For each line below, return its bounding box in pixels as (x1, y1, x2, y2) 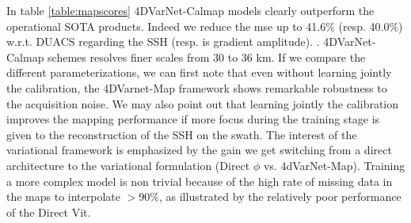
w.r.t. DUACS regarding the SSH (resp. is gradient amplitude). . (6, 33, 320, 50)
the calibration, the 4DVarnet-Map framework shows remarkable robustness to (6, 79, 387, 96)
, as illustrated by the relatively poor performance (159, 188, 401, 205)
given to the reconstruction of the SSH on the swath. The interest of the (6, 126, 357, 142)
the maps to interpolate (6, 188, 121, 205)
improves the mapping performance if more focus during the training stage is (6, 111, 380, 127)
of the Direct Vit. (6, 203, 91, 220)
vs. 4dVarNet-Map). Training (263, 157, 405, 173)
